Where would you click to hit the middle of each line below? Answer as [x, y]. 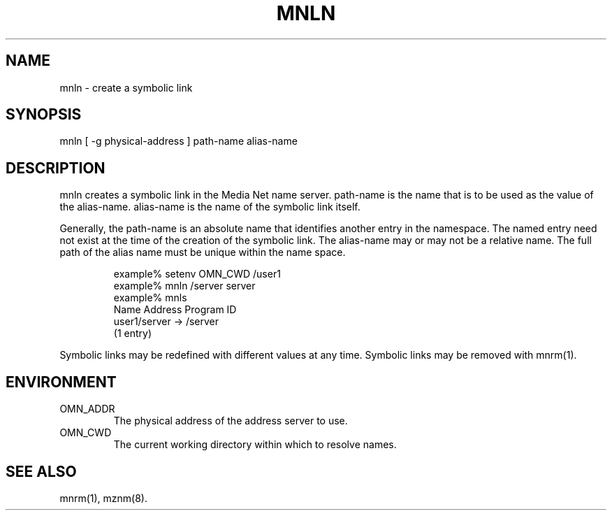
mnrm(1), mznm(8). [103, 498]
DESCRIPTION [56, 168]
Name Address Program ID [175, 310]
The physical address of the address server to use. [231, 421]
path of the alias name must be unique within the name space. [203, 252]
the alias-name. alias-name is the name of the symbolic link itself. [210, 207]
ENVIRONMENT [61, 382]
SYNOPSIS [44, 115]
